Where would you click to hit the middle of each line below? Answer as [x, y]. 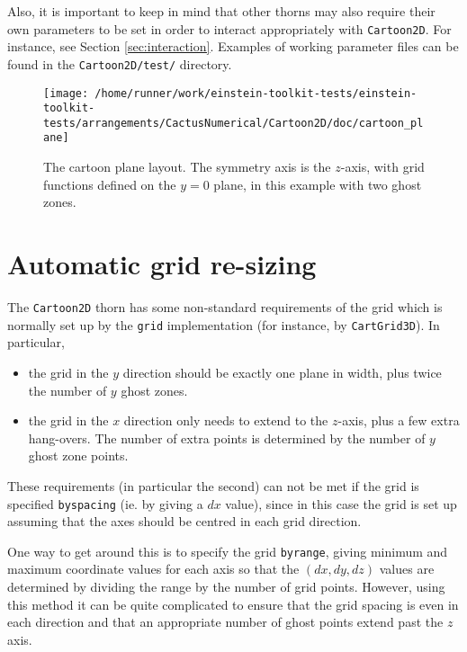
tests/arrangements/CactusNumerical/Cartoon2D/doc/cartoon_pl [233, 123]
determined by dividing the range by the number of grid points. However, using [226, 586]
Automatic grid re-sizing [162, 264]
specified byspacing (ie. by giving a [105, 503]
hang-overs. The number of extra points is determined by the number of [227, 438]
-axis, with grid [382, 167]
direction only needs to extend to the [226, 420]
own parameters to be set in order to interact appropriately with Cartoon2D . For [229, 28]
